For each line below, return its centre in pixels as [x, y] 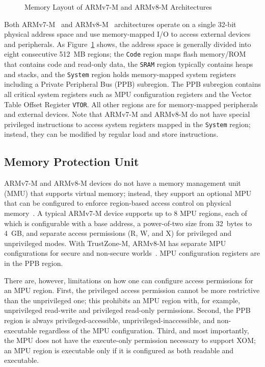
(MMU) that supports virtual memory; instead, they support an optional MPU [128, 193]
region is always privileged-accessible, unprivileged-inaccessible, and [110, 320]
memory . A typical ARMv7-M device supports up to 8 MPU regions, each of [126, 213]
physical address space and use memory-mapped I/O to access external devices [127, 34]
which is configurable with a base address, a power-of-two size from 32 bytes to [128, 223]
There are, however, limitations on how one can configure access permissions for [129, 280]
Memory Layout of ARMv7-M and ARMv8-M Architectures [118, 7]
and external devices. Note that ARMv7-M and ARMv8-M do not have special [127, 114]
